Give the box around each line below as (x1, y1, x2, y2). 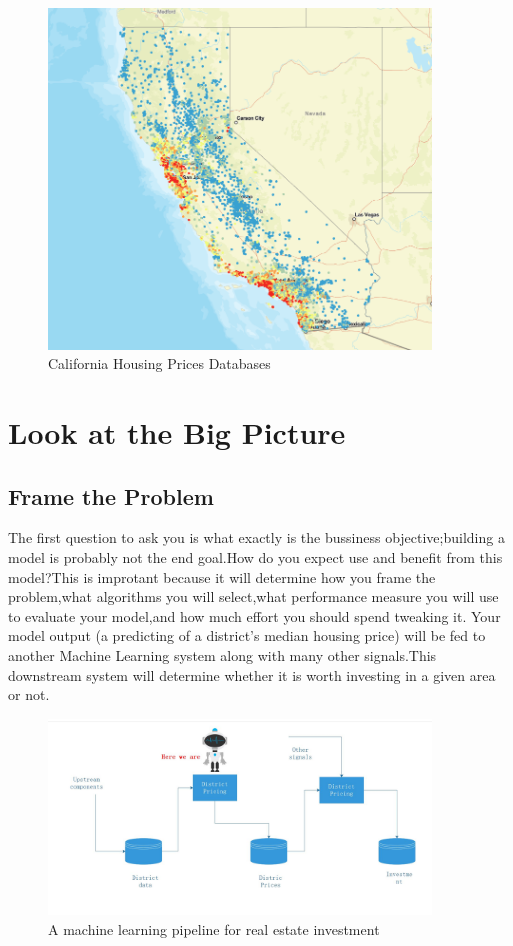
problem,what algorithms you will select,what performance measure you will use (8, 586, 499, 607)
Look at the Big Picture (8, 412, 346, 453)
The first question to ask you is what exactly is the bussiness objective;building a (8, 527, 505, 548)
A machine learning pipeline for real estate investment (48, 918, 380, 939)
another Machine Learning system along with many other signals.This (8, 645, 437, 666)
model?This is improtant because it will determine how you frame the (8, 566, 436, 587)
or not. (8, 684, 50, 705)
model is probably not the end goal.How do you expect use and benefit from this (8, 547, 503, 568)
